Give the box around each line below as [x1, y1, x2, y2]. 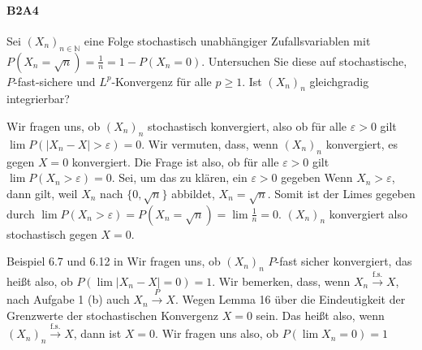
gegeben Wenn [281, 169, 353, 186]
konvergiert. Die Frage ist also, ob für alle [71, 153, 279, 170]
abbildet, [171, 184, 215, 201]
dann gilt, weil [6, 184, 78, 201]
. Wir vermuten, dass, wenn [141, 135, 278, 152]
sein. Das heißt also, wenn [256, 306, 385, 323]
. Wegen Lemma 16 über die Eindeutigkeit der [174, 291, 406, 308]
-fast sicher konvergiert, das [275, 253, 412, 270]
